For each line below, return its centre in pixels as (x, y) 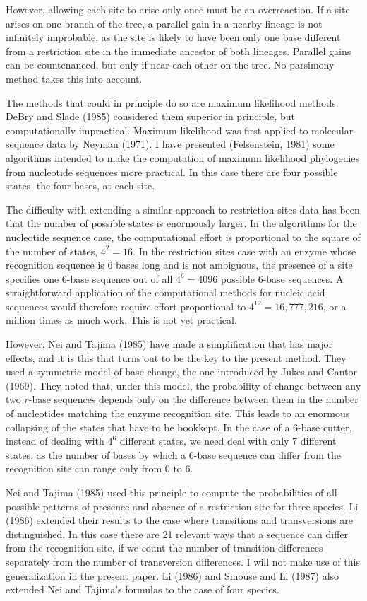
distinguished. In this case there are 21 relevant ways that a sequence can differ (177, 533)
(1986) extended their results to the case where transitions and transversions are (180, 520)
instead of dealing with (55, 441)
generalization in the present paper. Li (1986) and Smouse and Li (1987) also (173, 575)
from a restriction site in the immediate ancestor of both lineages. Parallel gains (179, 51)
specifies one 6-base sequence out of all (89, 278)
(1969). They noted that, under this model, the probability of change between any (183, 385)
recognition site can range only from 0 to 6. (100, 468)
